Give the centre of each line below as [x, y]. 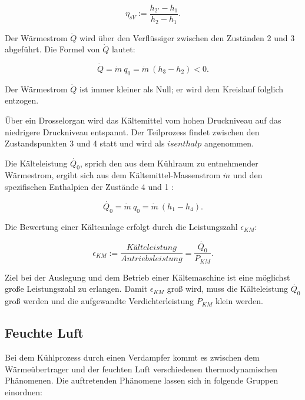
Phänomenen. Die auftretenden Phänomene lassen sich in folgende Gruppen [142, 380]
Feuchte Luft [44, 333]
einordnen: [24, 391]
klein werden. [239, 301]
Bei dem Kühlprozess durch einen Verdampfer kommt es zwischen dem [132, 357]
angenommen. [229, 143]
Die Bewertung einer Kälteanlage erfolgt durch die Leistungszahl [121, 226]
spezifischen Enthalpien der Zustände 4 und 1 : [89, 187]
